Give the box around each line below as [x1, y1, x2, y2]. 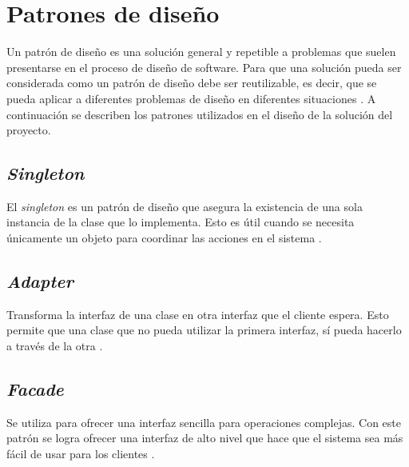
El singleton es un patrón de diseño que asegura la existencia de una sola [6, 198, 363, 214]
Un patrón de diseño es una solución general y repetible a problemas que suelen [6, 43, 396, 60]
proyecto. [6, 122, 51, 138]
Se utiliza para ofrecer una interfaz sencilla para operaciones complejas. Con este [6, 413, 402, 430]
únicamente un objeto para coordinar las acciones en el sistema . [6, 230, 322, 246]
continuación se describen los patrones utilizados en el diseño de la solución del [6, 106, 393, 122]
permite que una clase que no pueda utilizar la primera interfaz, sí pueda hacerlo [6, 321, 402, 338]
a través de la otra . [6, 337, 103, 354]
